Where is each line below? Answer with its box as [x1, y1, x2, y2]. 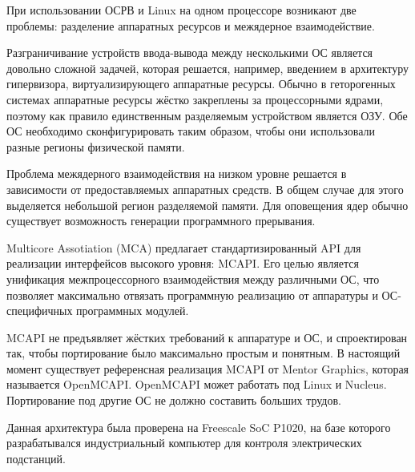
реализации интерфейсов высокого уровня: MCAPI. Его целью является [6, 255, 359, 272]
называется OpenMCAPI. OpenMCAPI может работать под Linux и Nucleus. [6, 376, 387, 393]
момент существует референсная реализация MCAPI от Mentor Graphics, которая [6, 360, 409, 377]
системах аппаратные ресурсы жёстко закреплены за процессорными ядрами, [6, 91, 384, 107]
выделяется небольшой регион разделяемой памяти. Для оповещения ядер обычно [6, 196, 409, 213]
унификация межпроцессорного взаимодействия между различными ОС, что [6, 270, 380, 287]
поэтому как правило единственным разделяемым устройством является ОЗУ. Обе [6, 107, 408, 123]
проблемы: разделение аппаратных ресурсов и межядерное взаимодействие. [6, 17, 375, 34]
